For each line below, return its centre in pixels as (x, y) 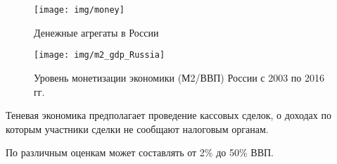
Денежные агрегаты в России (96, 32)
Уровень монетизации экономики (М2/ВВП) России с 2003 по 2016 (179, 77)
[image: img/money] (79, 10)
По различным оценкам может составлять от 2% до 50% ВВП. (140, 152)
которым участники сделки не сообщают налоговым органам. (137, 128)
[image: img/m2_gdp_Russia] (100, 55)
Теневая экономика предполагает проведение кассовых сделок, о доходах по (168, 115)
